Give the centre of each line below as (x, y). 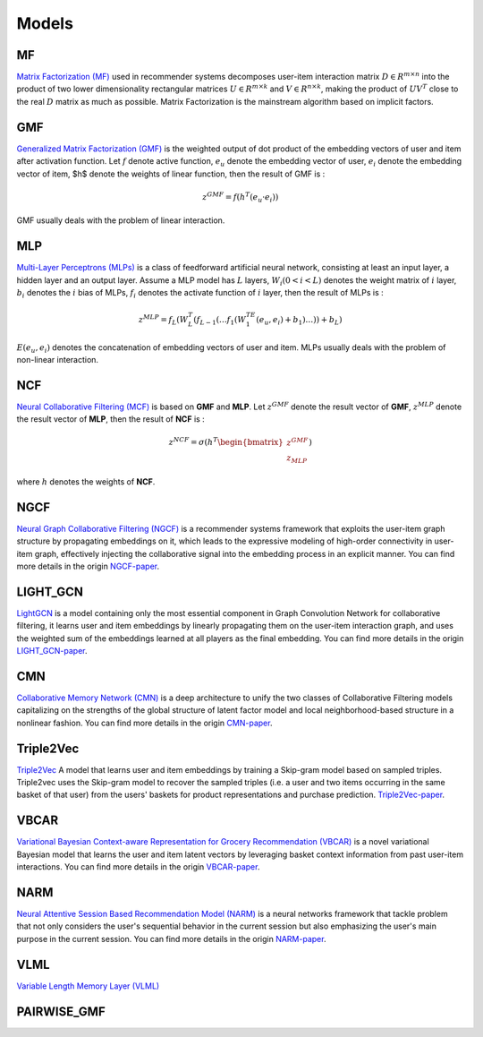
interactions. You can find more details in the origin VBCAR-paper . (138, 867)
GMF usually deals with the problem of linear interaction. (121, 220)
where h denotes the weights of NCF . (86, 481)
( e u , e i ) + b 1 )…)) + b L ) (299, 321)
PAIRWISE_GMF (61, 1011)
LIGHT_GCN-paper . (52, 651)
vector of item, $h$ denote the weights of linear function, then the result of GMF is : (171, 174)
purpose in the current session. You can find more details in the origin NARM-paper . (171, 938)
